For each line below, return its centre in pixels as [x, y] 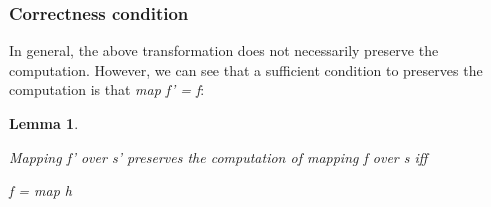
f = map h [40, 190]
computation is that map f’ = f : [107, 89]
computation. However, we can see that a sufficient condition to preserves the [246, 69]
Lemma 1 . [44, 123]
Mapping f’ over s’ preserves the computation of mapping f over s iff [218, 156]
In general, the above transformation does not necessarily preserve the [224, 50]
